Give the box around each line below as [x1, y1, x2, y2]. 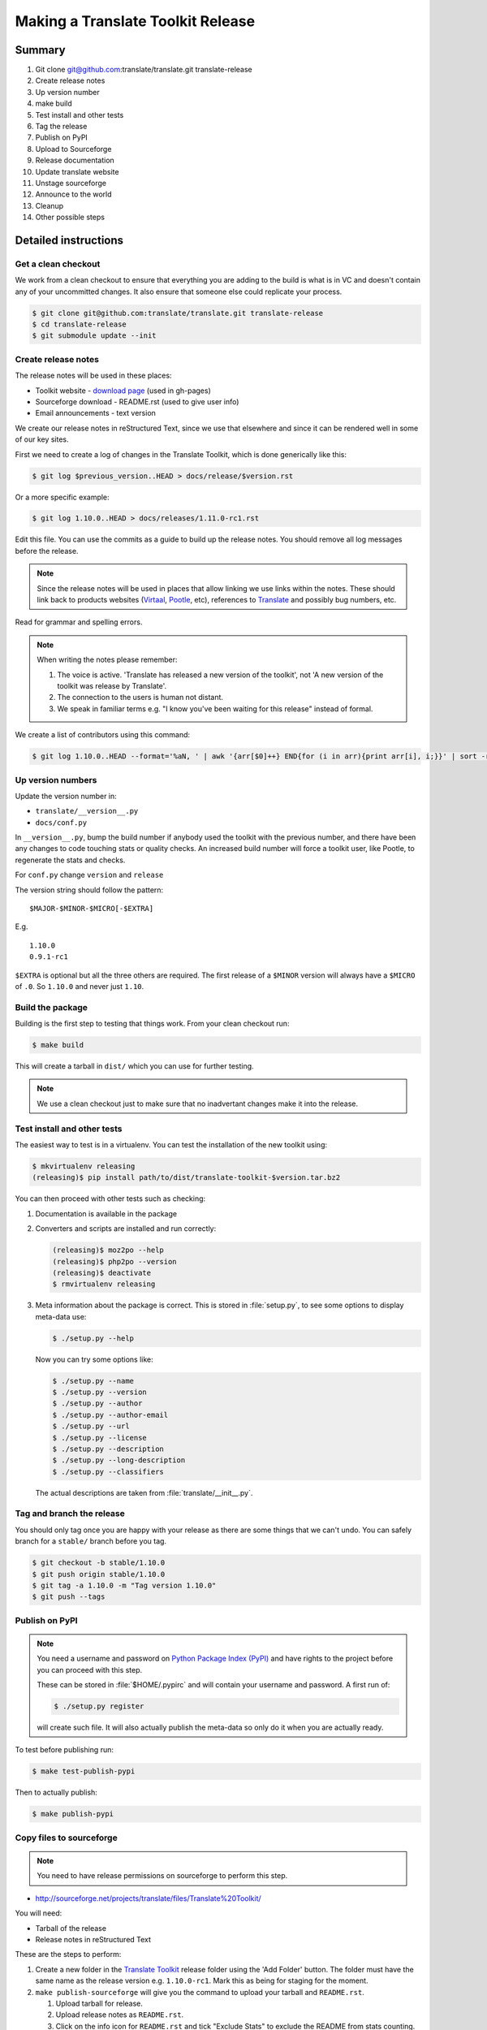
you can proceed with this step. [37, 1665, 143, 1674]
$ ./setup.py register [54, 1702, 144, 1711]
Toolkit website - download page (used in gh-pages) [35, 386, 211, 395]
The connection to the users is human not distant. [57, 693, 223, 702]
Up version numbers [15, 774, 97, 785]
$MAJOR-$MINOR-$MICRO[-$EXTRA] [29, 904, 154, 913]
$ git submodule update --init [32, 331, 157, 340]
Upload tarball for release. [55, 1998, 144, 2008]
